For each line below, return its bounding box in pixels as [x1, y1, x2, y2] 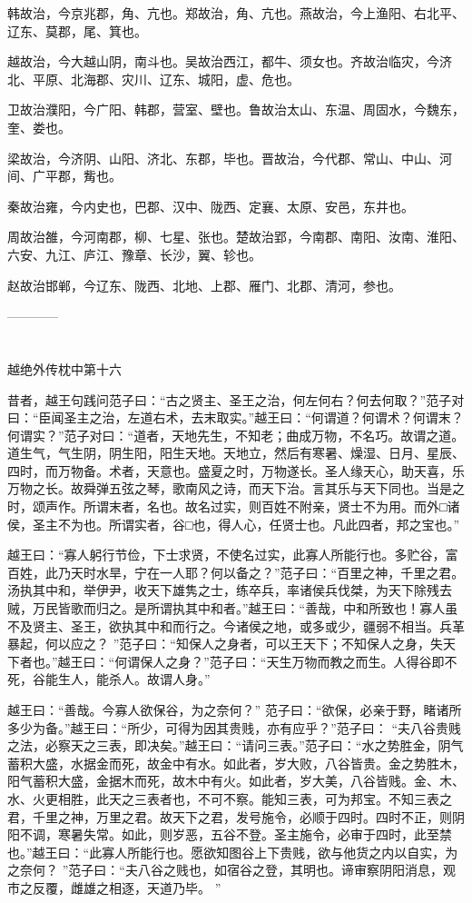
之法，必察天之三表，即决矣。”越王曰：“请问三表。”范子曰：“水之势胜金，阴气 [7, 736, 464, 755]
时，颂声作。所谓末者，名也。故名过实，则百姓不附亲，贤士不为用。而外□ [7, 497, 447, 516]
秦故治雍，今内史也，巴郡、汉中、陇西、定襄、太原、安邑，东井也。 [7, 196, 414, 215]
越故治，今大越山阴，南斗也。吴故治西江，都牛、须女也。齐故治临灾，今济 [7, 52, 452, 71]
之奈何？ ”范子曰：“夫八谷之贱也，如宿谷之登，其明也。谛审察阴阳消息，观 [7, 860, 456, 879]
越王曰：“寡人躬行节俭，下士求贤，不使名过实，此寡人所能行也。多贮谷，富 [7, 545, 458, 564]
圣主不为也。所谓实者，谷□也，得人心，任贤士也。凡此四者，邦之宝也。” [32, 514, 460, 533]
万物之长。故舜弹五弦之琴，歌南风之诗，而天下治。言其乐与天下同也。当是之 [7, 479, 465, 498]
